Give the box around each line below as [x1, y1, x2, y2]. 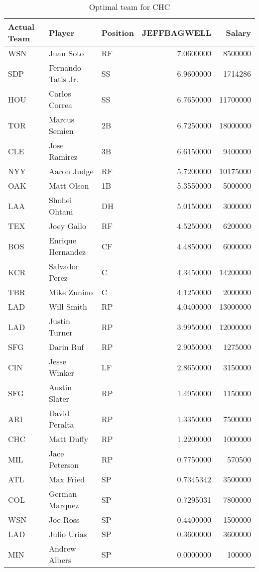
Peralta [48, 419, 74, 430]
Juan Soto [48, 47, 84, 59]
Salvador [48, 260, 79, 272]
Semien [48, 125, 74, 136]
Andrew [48, 543, 76, 554]
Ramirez [48, 151, 78, 162]
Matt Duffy [48, 433, 89, 445]
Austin [48, 381, 72, 393]
